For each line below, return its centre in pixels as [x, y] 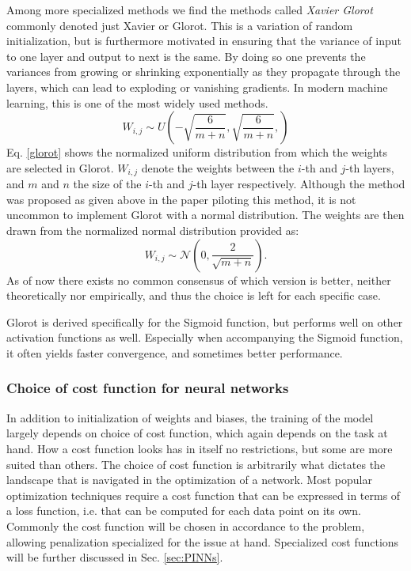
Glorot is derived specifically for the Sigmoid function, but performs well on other [205, 321]
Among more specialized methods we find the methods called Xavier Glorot [190, 9]
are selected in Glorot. [60, 167]
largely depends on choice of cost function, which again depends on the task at [197, 433]
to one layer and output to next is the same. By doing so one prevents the [186, 56]
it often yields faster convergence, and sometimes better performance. [175, 352]
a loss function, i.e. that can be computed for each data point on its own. [184, 510]
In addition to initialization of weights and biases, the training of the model [190, 417]
